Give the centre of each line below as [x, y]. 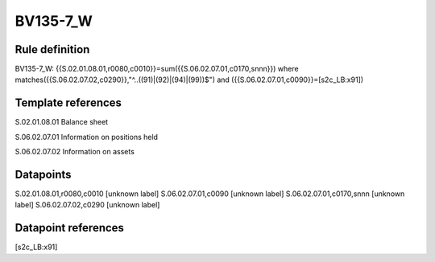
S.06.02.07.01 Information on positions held [87, 137]
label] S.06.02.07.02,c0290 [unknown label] [87, 205]
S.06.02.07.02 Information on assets [75, 152]
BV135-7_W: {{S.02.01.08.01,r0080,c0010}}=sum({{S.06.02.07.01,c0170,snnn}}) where [157, 69]
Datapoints [43, 174]
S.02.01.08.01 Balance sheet [62, 122]
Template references [68, 103]
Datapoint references [70, 228]
